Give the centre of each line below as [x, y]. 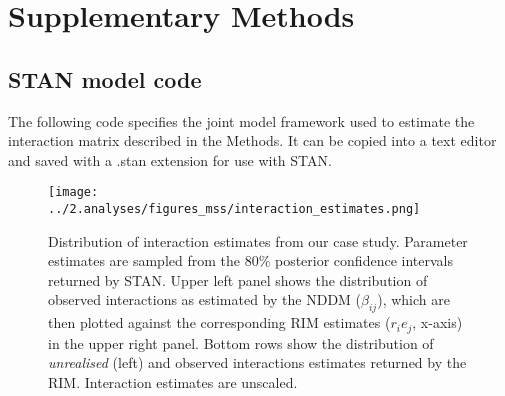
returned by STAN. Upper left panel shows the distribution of [238, 279]
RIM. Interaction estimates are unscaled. [173, 381]
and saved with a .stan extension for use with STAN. [170, 159]
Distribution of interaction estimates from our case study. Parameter [258, 240]
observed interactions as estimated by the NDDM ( [205, 299]
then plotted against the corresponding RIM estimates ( [219, 322]
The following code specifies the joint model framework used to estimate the [241, 120]
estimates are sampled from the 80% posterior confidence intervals [250, 260]
